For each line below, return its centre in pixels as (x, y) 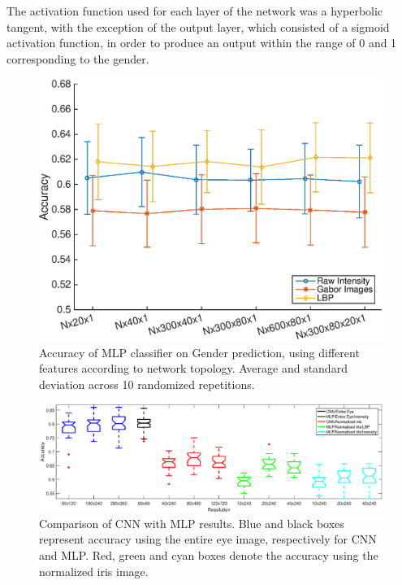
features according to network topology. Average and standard (193, 368)
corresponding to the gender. (78, 58)
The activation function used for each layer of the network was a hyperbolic (195, 11)
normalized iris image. (94, 571)
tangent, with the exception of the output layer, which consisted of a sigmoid (198, 26)
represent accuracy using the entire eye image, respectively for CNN (208, 539)
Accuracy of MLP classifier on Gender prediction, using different (199, 352)
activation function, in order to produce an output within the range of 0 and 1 (202, 43)
